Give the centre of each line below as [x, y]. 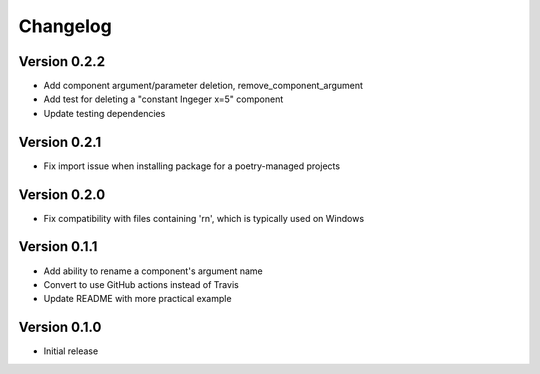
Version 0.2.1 [60, 141]
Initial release [71, 351]
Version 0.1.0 [60, 327]
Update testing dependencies [104, 113]
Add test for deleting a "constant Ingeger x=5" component [163, 99]
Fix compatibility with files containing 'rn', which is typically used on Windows [204, 218]
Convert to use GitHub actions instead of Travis [141, 284]
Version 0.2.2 [61, 61]
